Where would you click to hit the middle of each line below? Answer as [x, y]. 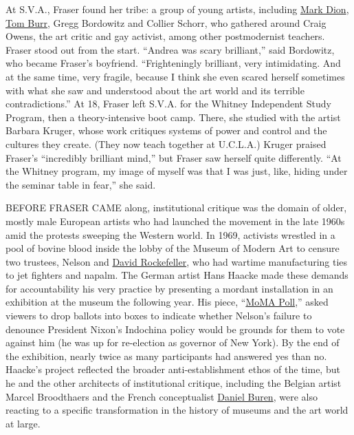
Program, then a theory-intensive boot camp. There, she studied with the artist [173, 117]
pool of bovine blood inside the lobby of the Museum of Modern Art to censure [173, 248]
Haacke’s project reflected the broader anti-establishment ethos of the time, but [173, 369]
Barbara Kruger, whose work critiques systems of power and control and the [166, 130]
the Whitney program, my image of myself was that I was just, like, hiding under [177, 171]
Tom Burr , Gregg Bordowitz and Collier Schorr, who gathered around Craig [166, 22]
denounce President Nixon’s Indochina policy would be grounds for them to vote [175, 329]
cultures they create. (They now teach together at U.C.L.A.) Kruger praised [166, 144]
